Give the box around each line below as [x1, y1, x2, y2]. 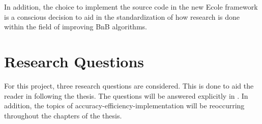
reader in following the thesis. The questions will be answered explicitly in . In [4, 90, 248, 101]
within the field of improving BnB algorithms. [4, 21, 147, 32]
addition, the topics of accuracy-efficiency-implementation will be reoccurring [4, 100, 245, 111]
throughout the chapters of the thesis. [4, 110, 122, 120]
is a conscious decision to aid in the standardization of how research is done [4, 11, 240, 22]
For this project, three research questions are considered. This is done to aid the [4, 80, 254, 91]
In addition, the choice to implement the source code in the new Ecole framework [4, 2, 258, 12]
